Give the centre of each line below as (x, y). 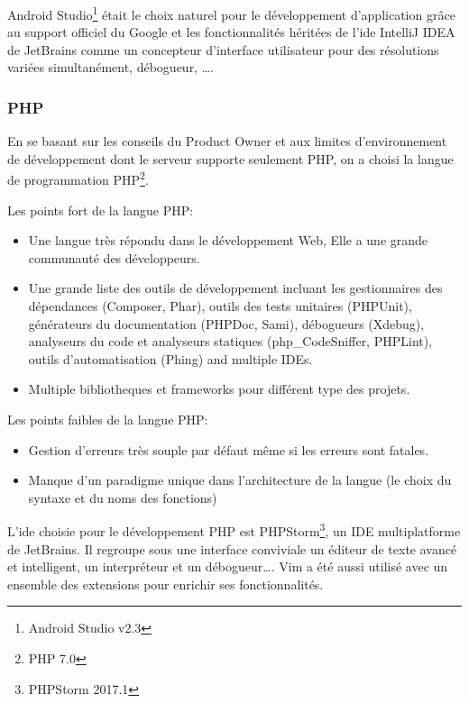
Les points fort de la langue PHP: (101, 210)
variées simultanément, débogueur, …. (110, 67)
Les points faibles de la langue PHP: (108, 420)
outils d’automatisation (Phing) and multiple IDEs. (170, 358)
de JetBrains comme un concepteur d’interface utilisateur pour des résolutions (223, 49)
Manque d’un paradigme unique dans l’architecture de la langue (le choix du (240, 480)
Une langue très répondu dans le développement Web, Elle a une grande (228, 240)
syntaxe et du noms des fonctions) (123, 497)
